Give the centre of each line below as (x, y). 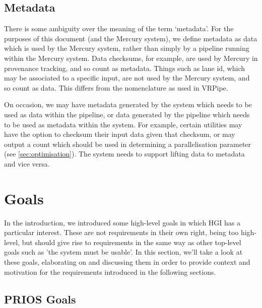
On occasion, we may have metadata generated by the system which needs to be (128, 104)
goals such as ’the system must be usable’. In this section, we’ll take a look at (123, 252)
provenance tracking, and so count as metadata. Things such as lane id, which (125, 68)
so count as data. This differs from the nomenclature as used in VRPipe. (116, 87)
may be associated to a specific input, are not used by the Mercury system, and (127, 78)
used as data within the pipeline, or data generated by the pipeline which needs (127, 114)
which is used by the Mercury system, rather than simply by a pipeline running (127, 48)
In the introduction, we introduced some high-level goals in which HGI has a (122, 222)
